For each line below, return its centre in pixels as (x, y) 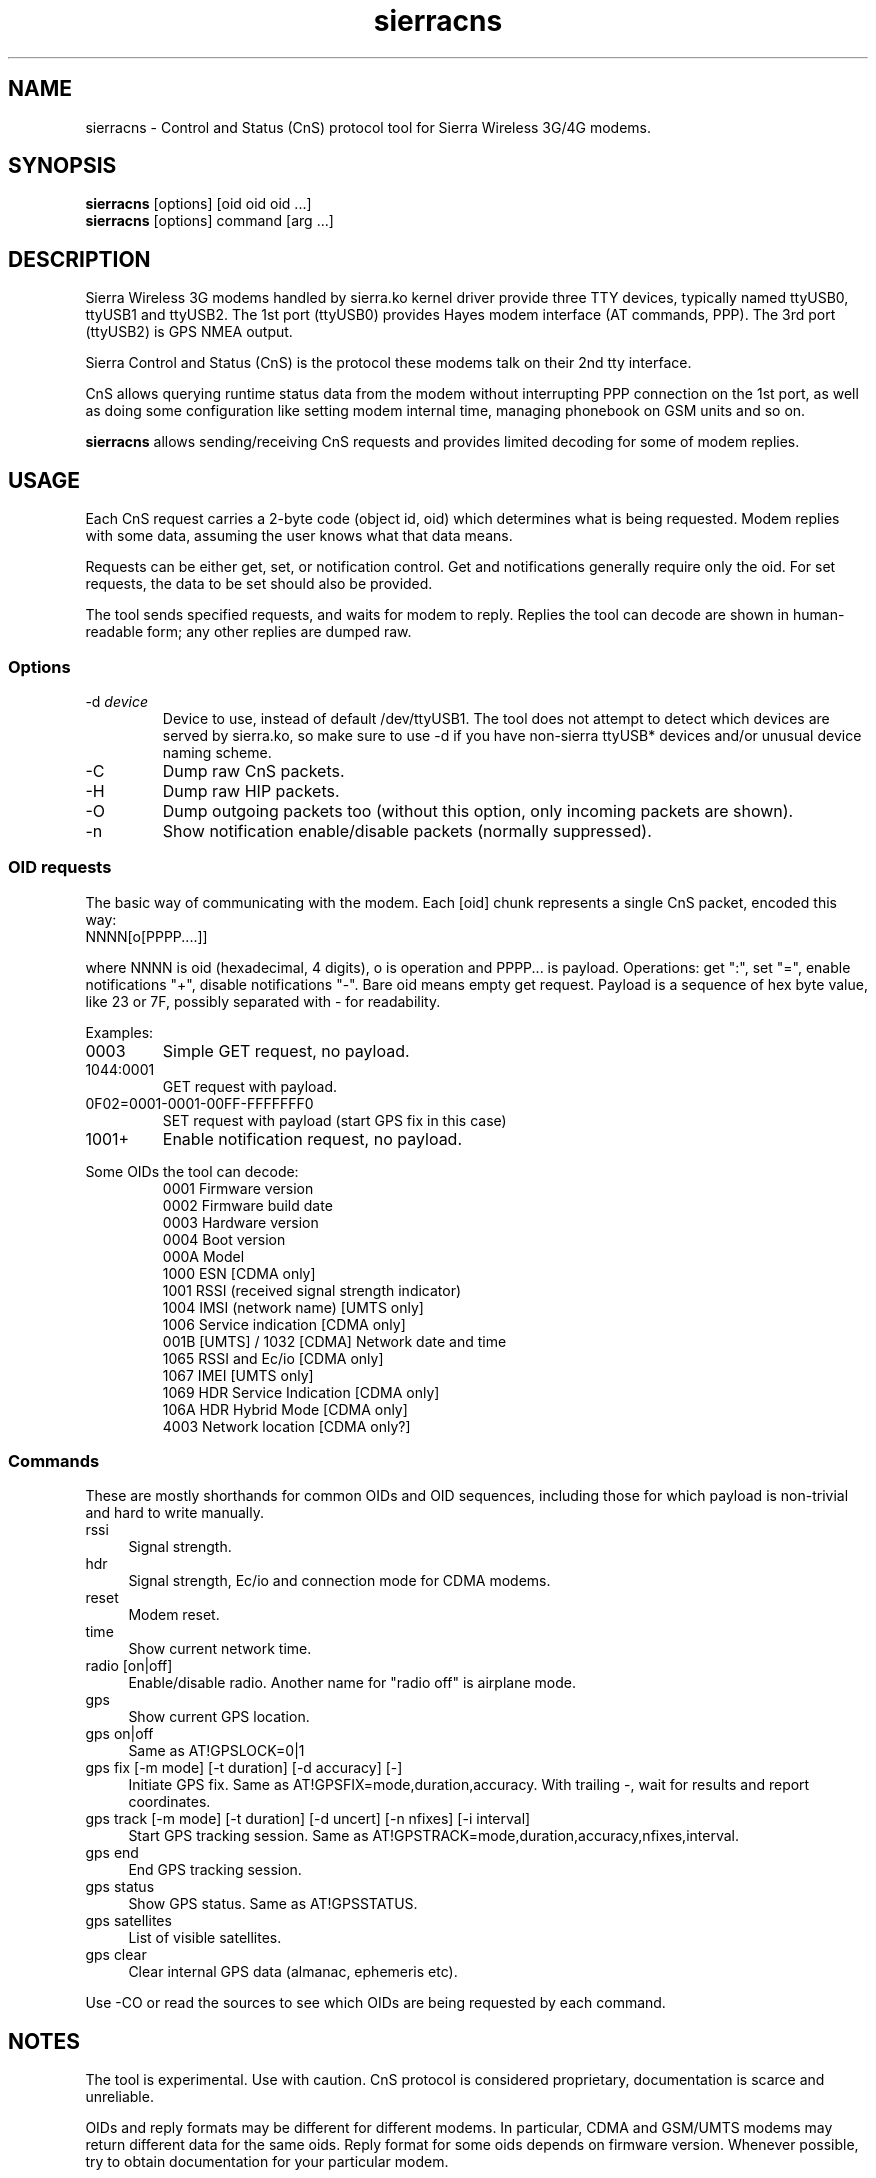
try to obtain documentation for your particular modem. (267, 2162)
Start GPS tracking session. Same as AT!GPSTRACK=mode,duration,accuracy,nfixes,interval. (433, 1836)
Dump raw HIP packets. (251, 790)
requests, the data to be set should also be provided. (259, 584)
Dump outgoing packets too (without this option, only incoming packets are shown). (478, 810)
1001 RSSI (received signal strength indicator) (312, 1290)
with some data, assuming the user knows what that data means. (299, 536)
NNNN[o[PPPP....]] (146, 936)
